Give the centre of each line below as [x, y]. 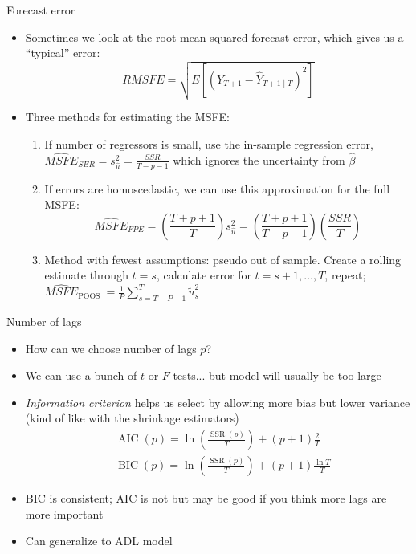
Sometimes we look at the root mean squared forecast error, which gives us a [214, 37]
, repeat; [345, 275]
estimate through [86, 275]
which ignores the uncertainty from [259, 159]
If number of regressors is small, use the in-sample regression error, [209, 144]
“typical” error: [63, 53]
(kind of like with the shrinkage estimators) [132, 418]
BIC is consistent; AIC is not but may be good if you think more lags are [206, 498]
